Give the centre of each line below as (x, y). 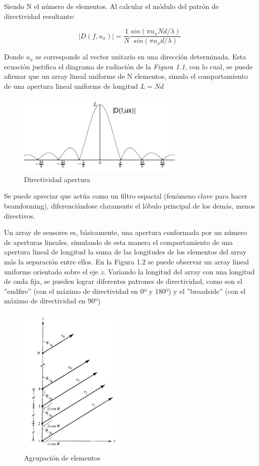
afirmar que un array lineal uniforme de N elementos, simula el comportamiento (126, 76)
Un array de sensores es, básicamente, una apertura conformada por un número (126, 232)
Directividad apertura (57, 179)
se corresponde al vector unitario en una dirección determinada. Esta (141, 57)
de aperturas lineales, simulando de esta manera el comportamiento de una (119, 242)
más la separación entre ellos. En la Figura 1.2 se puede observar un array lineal (127, 261)
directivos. (20, 215)
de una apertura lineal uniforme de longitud (71, 86)
